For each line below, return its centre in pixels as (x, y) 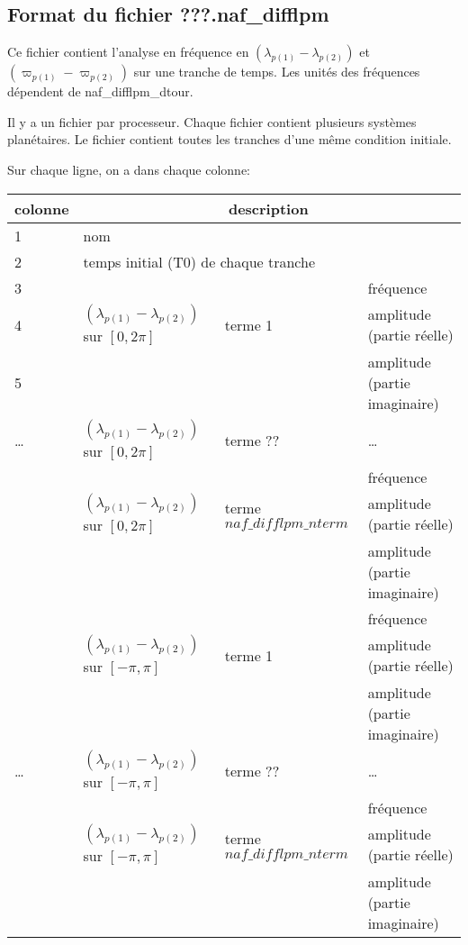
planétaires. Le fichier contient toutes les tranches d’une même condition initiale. (229, 139)
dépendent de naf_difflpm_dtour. (100, 91)
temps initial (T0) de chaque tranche (199, 261)
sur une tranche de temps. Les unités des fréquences (277, 72)
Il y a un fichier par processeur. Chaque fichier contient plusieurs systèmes (212, 121)
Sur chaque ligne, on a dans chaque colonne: (129, 169)
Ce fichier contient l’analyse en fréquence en (128, 52)
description (268, 208)
